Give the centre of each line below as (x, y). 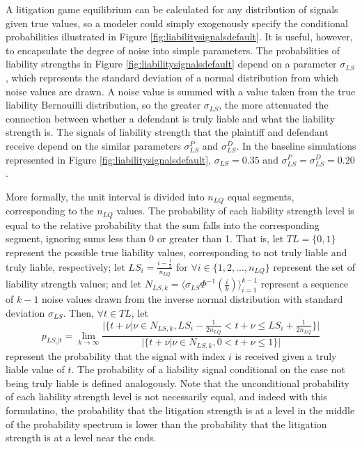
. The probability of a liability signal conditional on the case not (208, 369)
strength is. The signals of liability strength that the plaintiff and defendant (167, 132)
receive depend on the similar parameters (93, 145)
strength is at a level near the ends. (81, 438)
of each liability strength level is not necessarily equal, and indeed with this (166, 396)
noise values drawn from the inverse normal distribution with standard (192, 299)
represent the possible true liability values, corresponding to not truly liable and (176, 252)
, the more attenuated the (274, 105)
